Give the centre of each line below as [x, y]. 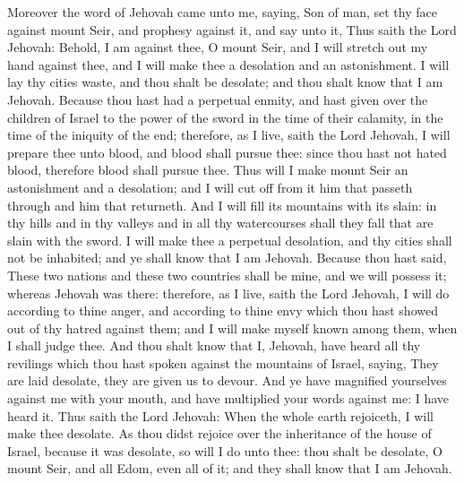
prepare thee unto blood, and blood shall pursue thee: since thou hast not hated [227, 152]
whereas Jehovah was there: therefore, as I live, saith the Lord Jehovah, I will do [228, 293]
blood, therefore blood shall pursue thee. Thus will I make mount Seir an [208, 170]
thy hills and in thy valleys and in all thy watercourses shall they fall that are [220, 223]
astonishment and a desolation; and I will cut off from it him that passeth [210, 187]
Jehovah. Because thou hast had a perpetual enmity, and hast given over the [218, 99]
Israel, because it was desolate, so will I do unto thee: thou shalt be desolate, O [225, 450]
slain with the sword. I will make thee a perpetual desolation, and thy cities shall [230, 240]
